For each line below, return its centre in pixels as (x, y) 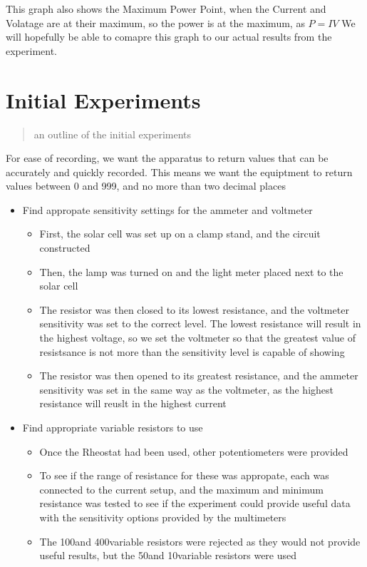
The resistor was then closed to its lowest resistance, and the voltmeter (194, 309)
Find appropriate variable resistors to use (113, 427)
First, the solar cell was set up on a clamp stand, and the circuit (180, 234)
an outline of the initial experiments (113, 134)
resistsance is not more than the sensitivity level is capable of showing (192, 351)
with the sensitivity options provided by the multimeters (163, 517)
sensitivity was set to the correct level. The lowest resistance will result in (200, 323)
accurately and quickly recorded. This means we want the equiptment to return (179, 172)
